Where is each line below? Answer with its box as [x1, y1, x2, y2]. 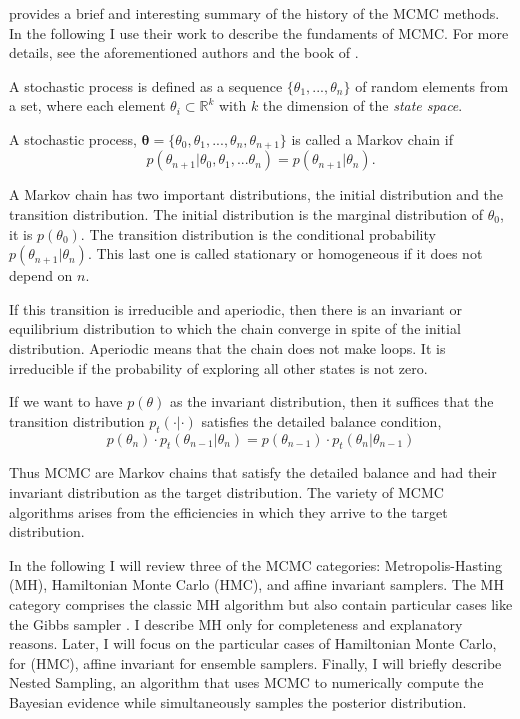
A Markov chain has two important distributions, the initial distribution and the [9, 184, 504, 205]
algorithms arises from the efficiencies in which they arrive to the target [9, 501, 448, 522]
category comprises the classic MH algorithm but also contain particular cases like [9, 593, 513, 614]
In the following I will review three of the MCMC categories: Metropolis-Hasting [9, 554, 503, 575]
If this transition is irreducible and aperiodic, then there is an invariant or [9, 298, 462, 319]
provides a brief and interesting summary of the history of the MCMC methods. [9, 3, 500, 23]
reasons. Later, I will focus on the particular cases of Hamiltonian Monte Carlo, [9, 633, 497, 654]
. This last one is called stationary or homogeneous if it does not [87, 243, 483, 264]
